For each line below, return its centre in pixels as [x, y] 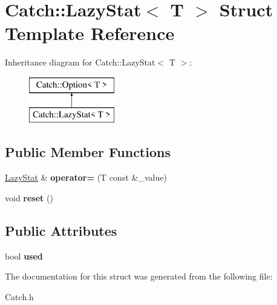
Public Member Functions [88, 152]
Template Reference [90, 33]
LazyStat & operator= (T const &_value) [86, 177]
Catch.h [19, 296]
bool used [24, 256]
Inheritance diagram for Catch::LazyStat [80, 62]
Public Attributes [61, 230]
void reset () [29, 197]
